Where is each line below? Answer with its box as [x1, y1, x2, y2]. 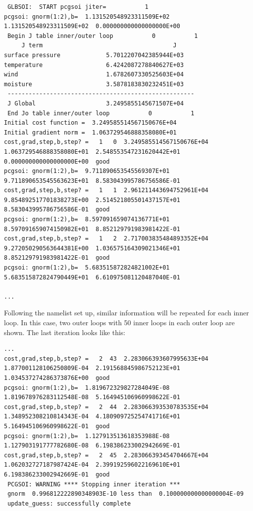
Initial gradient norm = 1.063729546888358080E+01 [4, 129, 177, 136]
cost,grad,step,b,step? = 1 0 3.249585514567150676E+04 [4, 138, 209, 146]
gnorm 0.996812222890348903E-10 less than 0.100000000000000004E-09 [7, 490, 244, 498]
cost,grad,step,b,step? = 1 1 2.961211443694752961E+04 [4, 187, 209, 194]
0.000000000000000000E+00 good [4, 158, 110, 165]
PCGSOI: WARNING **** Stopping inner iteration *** [7, 480, 180, 488]
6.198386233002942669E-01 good [4, 471, 110, 478]
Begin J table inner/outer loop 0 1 [7, 32, 198, 39]
